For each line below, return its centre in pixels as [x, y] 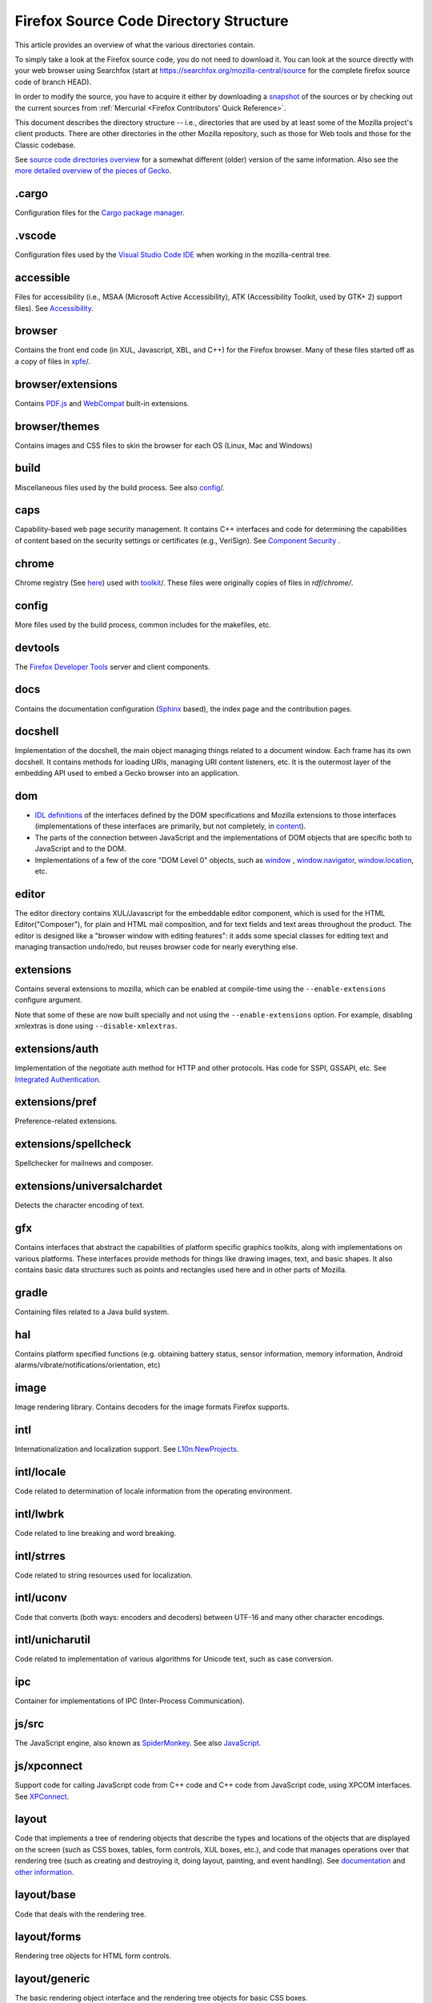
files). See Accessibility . [54, 308]
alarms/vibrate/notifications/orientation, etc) [88, 1365]
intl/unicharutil [53, 1640]
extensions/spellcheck [73, 1145]
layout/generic [52, 1979]
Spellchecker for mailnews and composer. [84, 1163]
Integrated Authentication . [58, 1079]
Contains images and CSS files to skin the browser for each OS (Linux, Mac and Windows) [164, 445]
